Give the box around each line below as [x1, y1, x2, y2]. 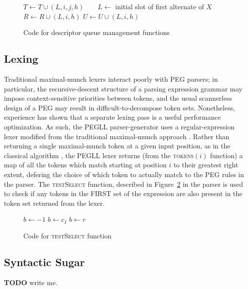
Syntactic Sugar [4, 254, 85, 269]
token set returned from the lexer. [4, 198, 105, 208]
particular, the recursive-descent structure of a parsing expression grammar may [4, 83, 243, 93]
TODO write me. [4, 277, 57, 287]
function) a [210, 150, 243, 160]
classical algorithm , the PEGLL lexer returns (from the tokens [4, 150, 194, 160]
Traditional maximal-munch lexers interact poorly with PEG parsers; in [4, 73, 218, 84]
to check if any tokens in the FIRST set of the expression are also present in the [4, 188, 243, 199]
